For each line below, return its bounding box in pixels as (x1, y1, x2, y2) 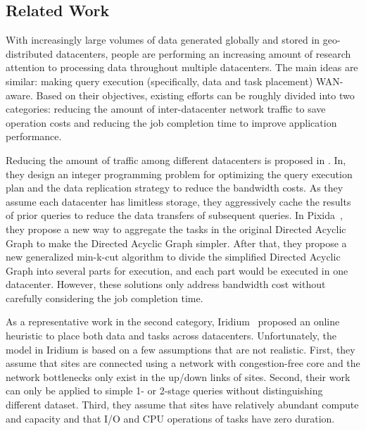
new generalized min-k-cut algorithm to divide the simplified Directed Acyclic (6, 249, 341, 264)
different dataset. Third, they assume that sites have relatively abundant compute (6, 397, 359, 412)
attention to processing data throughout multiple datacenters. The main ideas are (6, 60, 358, 75)
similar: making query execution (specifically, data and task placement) (6, 73, 313, 88)
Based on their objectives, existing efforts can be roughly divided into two (36, 87, 355, 102)
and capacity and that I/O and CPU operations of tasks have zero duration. (6, 411, 335, 425)
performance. (6, 129, 62, 144)
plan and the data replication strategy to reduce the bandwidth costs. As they (6, 180, 343, 195)
